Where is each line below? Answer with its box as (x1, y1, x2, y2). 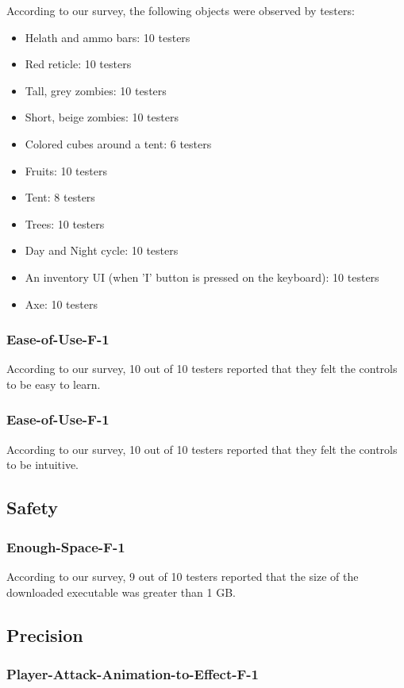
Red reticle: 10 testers (25, 56, 132, 72)
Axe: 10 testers (25, 295, 98, 312)
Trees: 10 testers (25, 215, 105, 232)
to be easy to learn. (6, 375, 101, 392)
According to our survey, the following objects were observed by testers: (6, 2, 355, 18)
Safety (6, 495, 59, 520)
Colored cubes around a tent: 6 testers (25, 135, 212, 152)
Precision (6, 622, 83, 647)
